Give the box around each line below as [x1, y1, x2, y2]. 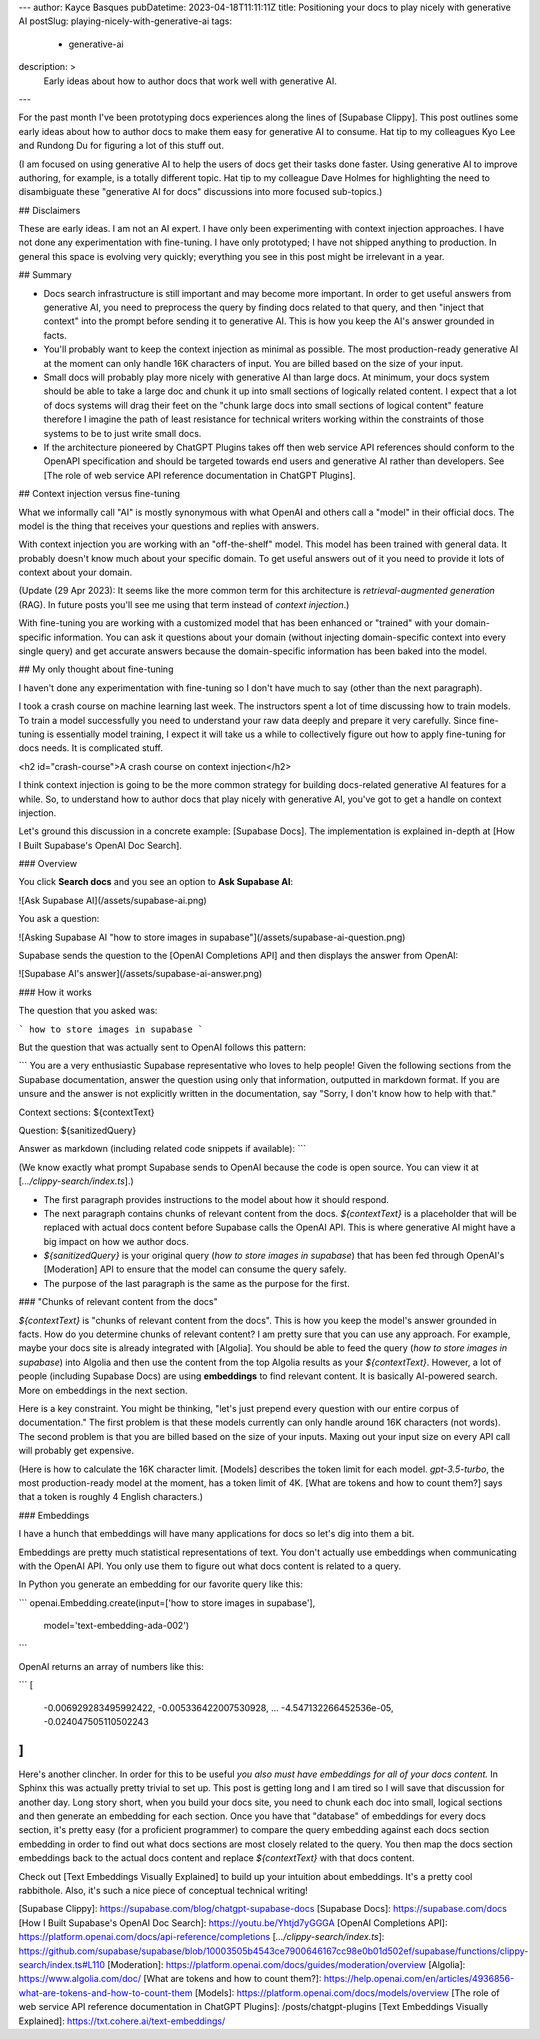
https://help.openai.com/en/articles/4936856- [323, 1973, 515, 1985]
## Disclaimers [18, 204, 81, 216]
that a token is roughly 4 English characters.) [18, 1491, 204, 1503]
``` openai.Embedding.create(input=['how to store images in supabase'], [18, 1596, 316, 1609]
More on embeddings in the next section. [18, 1384, 188, 1396]
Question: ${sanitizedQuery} [18, 1124, 137, 1136]
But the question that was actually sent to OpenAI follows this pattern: [18, 1041, 307, 1053]
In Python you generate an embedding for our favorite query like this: [18, 1578, 304, 1590]
